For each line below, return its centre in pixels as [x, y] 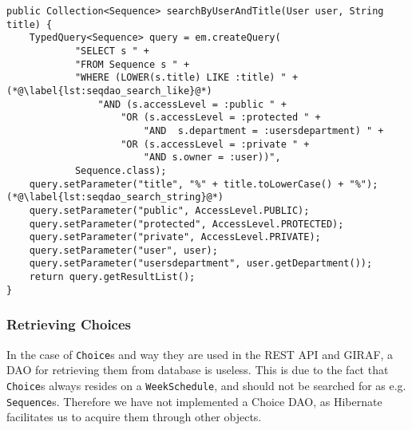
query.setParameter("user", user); [123, 250]
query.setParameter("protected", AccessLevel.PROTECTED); [186, 224]
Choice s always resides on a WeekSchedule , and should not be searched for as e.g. [206, 385]
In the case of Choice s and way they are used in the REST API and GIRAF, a [200, 354]
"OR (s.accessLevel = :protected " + [221, 118]
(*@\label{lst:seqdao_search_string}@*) [115, 197]
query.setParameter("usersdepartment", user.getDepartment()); [201, 264]
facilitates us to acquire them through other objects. [134, 417]
